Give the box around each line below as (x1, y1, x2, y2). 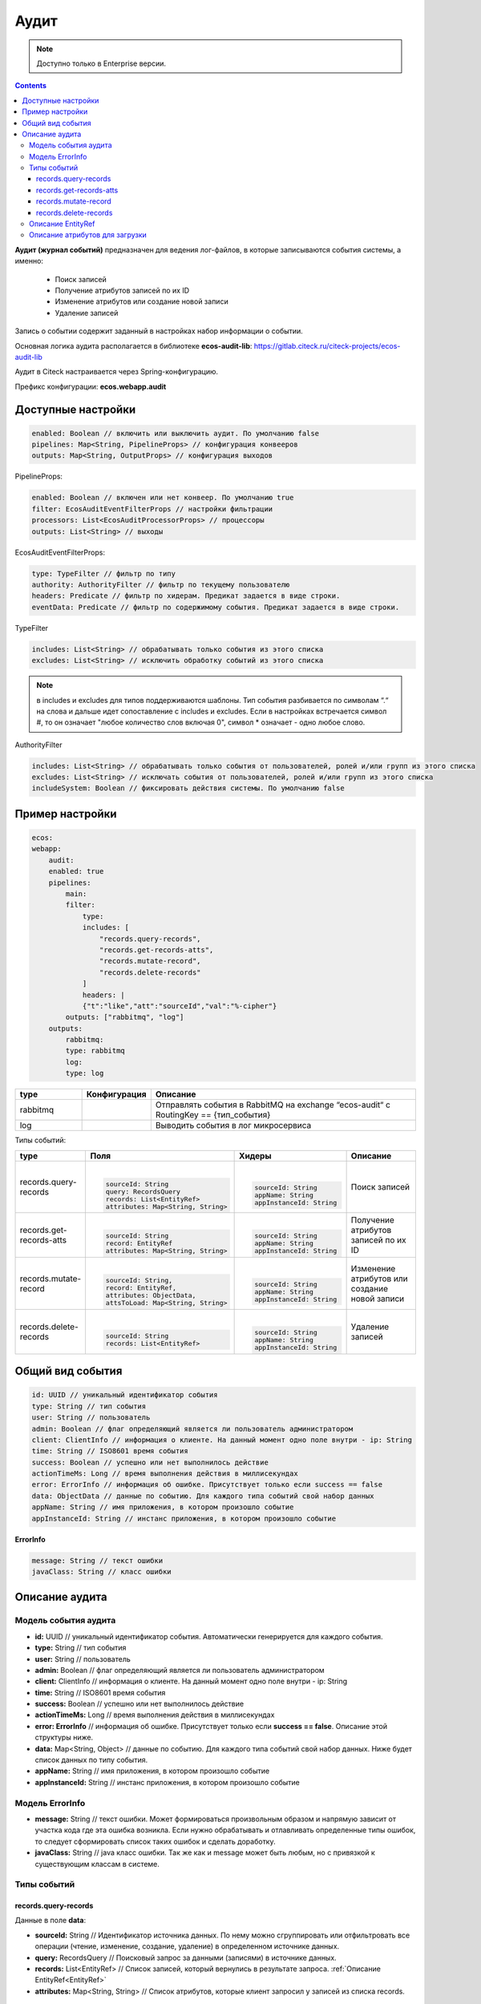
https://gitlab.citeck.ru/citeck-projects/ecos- (253, 341, 401, 350)
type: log (65, 1069, 104, 1078)
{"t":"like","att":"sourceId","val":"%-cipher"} (82, 1001, 277, 1010)
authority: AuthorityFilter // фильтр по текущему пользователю (31, 580, 290, 589)
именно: (14, 257, 44, 266)
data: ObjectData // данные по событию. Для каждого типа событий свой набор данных (31, 1491, 374, 1501)
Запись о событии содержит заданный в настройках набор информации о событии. (14, 326, 304, 336)
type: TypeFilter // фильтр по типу (31, 569, 176, 578)
